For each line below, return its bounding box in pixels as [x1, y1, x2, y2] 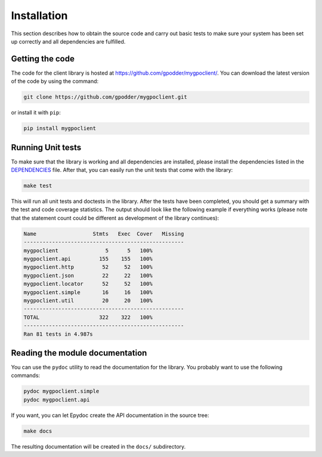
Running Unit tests [11, 142, 82, 152]
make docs [23, 427, 52, 434]
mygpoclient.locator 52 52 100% [23, 280, 153, 288]
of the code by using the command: [11, 78, 99, 85]
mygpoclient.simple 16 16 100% [23, 289, 153, 295]
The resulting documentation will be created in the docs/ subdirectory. [11, 443, 186, 450]
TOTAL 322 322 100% [23, 314, 153, 320]
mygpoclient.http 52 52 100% [23, 264, 153, 271]
